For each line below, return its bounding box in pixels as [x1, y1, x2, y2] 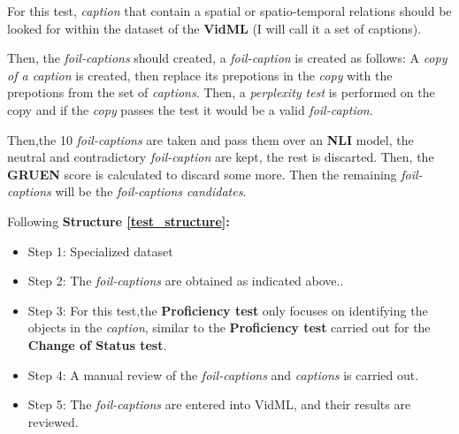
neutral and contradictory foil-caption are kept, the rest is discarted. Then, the [7, 148, 434, 166]
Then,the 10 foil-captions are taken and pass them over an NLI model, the [7, 130, 414, 148]
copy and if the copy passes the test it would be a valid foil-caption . [7, 100, 373, 118]
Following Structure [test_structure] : [7, 211, 230, 230]
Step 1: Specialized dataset [27, 241, 173, 260]
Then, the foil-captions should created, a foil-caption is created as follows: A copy [7, 49, 448, 67]
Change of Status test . [27, 335, 167, 354]
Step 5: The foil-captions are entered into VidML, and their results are [27, 395, 411, 414]
